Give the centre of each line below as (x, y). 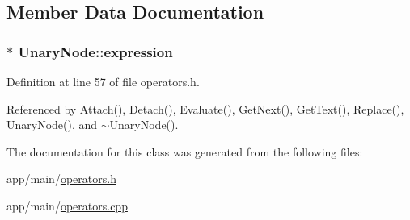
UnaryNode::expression (95, 51)
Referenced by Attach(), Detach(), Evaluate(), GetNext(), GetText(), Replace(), (205, 108)
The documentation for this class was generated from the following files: (185, 151)
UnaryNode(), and (52, 125)
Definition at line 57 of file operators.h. (103, 81)
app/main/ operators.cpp (67, 205)
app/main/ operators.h (61, 178)
